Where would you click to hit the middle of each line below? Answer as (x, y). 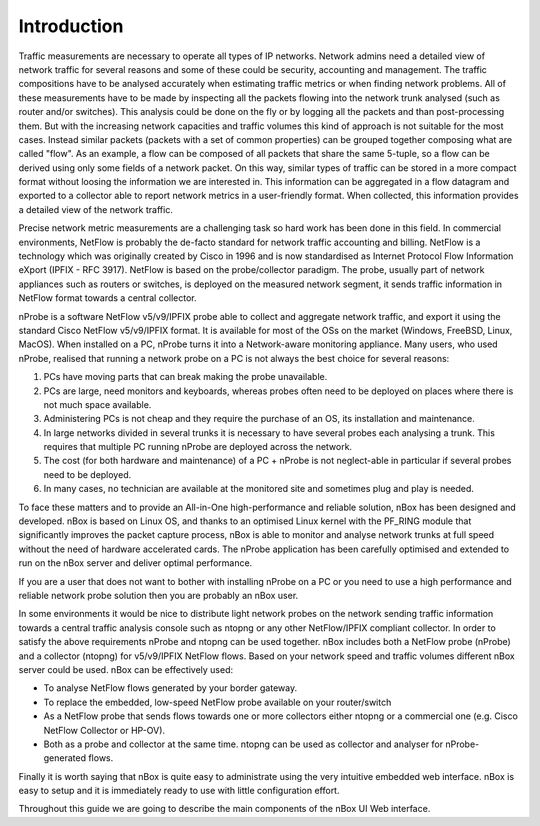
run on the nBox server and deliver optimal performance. (135, 563)
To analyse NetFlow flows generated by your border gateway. (170, 688)
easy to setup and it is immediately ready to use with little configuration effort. (179, 791)
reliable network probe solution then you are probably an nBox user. (158, 595)
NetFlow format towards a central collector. (107, 298)
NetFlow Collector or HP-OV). (104, 730)
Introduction (71, 26)
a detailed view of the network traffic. (96, 209)
